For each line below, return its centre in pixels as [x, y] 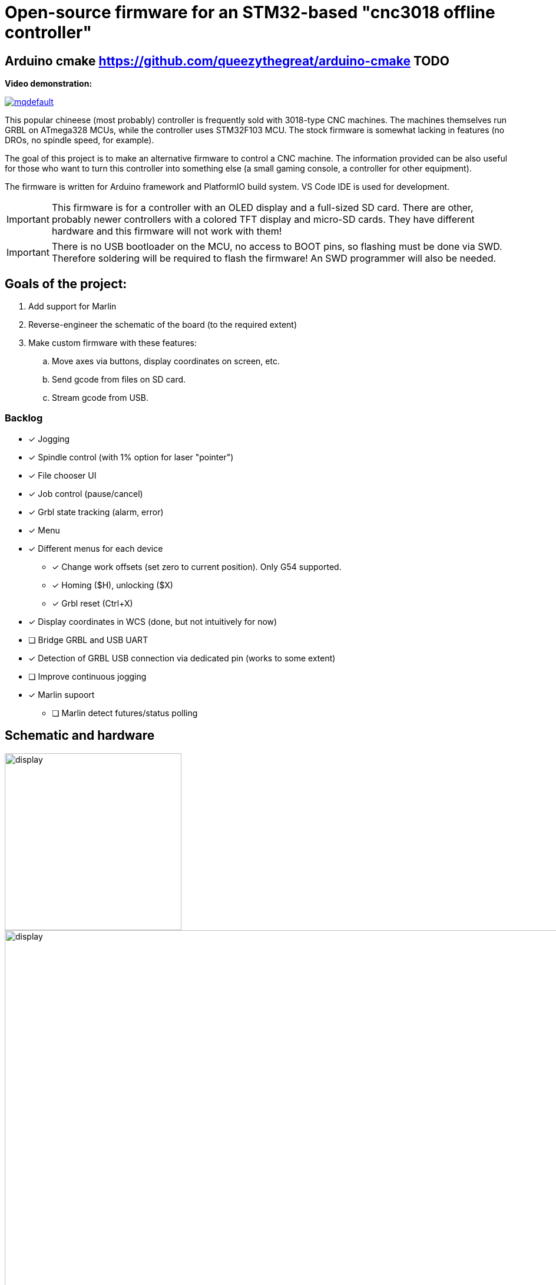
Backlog [24, 418]
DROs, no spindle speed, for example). [80, 140]
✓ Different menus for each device [96, 548]
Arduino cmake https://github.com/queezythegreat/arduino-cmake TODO [227, 61]
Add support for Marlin [72, 307]
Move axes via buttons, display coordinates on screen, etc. [166, 361]
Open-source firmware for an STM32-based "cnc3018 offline [250, 12]
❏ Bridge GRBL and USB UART [88, 640]
